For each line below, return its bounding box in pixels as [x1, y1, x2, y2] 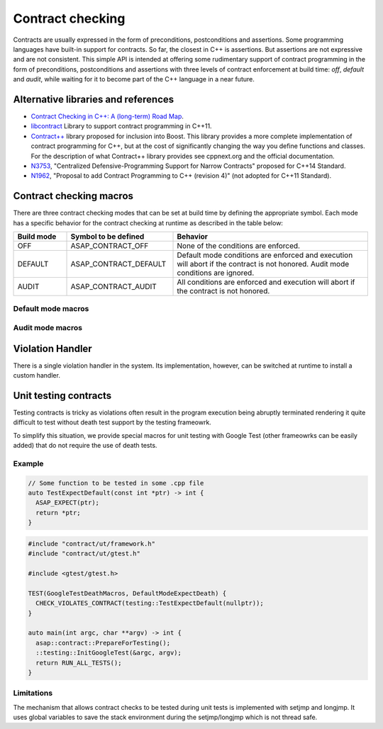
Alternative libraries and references [13, 93, 174, 106]
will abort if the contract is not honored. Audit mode [177, 259, 350, 269]
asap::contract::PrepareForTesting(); [35, 638, 170, 647]
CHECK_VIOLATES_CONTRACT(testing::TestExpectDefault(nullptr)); [35, 599, 264, 607]
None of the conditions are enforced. [177, 241, 301, 251]
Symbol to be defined [70, 232, 145, 242]
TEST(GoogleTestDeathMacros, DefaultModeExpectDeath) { [28, 589, 227, 597]
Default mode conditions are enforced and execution [177, 250, 353, 260]
